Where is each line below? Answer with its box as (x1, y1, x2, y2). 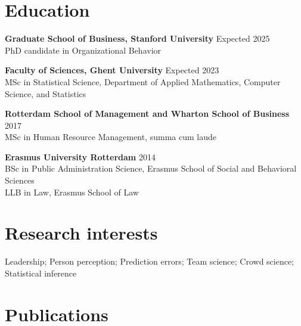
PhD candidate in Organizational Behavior (5, 44, 162, 56)
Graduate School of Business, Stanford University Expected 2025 (5, 32, 270, 45)
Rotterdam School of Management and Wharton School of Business (5, 107, 290, 120)
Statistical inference (5, 266, 77, 279)
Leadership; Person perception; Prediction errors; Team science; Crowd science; (5, 255, 294, 268)
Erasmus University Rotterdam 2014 (5, 150, 156, 163)
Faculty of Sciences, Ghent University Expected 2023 (5, 64, 219, 76)
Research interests (5, 221, 158, 245)
